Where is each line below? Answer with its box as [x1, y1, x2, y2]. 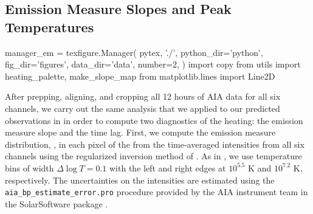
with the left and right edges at [109, 161, 226, 174]
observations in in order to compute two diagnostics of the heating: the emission [5, 114, 303, 126]
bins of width [5, 161, 54, 174]
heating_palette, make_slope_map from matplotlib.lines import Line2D [5, 69, 275, 82]
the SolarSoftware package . [5, 197, 108, 210]
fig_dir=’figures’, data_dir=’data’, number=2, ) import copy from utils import [5, 58, 301, 71]
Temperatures [5, 17, 94, 36]
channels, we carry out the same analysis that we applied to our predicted [5, 102, 280, 114]
